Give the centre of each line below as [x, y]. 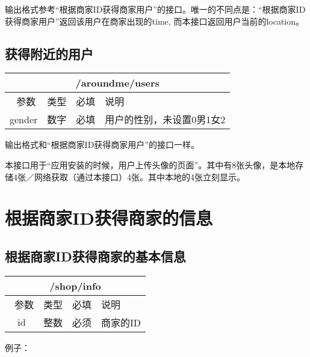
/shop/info [75, 285]
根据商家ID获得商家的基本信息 [95, 256]
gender [24, 119]
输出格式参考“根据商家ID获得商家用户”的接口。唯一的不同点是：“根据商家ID [155, 9]
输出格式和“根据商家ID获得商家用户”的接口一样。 [102, 145]
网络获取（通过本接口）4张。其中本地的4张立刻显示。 [139, 176]
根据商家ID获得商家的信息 [109, 218]
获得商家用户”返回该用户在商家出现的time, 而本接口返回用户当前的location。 [154, 21]
